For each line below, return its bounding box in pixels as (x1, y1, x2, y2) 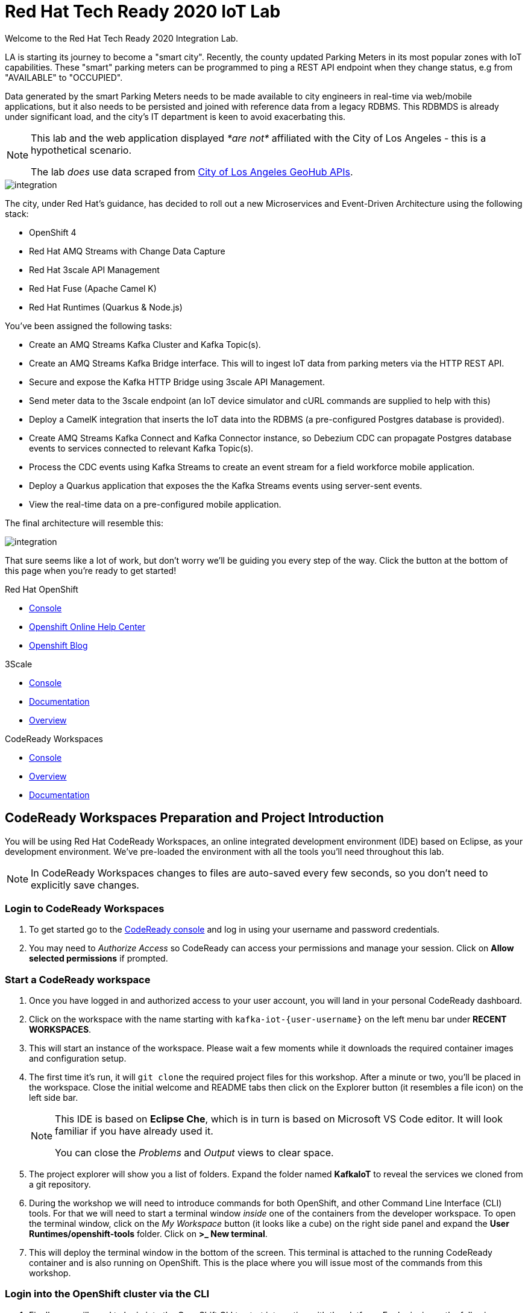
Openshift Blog (29, 640, 88, 650)
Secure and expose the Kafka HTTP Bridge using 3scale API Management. (29, 376, 325, 387)
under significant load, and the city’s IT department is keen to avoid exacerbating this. (5, 111, 346, 122)
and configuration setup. (29, 1053, 127, 1064)
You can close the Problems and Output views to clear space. (55, 1147, 334, 1159)
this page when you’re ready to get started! (5, 565, 177, 576)
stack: (5, 208, 29, 219)
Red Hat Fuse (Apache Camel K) (29, 283, 157, 294)
